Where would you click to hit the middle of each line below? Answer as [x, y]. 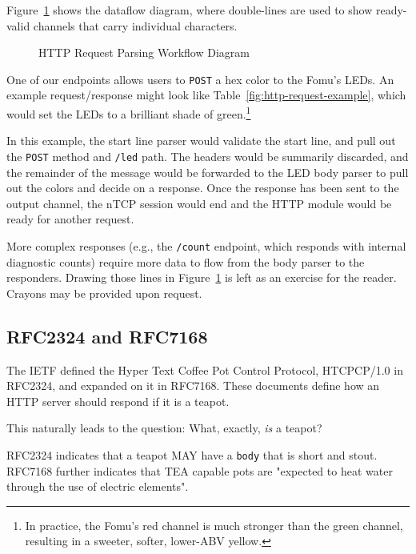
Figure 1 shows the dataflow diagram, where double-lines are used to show [190, 10]
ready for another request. [70, 219]
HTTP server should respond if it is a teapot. [118, 401]
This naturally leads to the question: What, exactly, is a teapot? [164, 428]
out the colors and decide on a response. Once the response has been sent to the [203, 188]
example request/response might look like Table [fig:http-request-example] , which [206, 95]
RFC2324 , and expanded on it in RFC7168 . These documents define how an [193, 385]
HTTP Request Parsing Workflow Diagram [144, 52]
